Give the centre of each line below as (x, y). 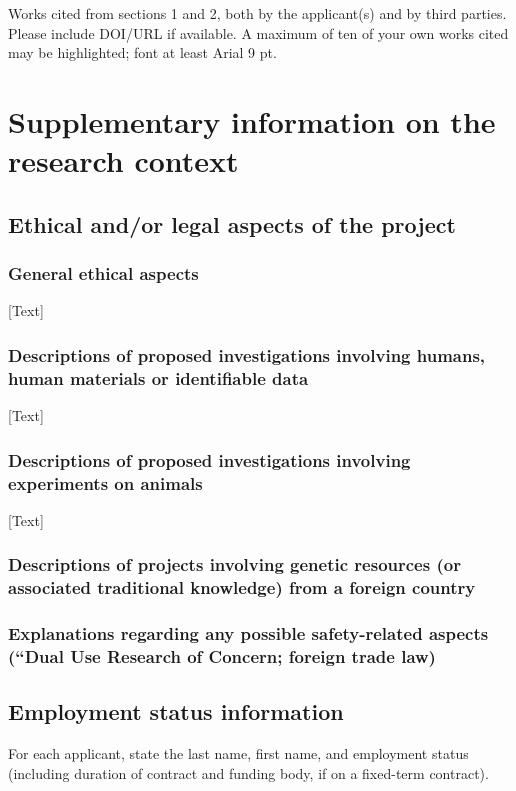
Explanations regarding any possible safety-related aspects (248, 633)
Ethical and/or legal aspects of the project (232, 223)
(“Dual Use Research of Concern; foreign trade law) (222, 656)
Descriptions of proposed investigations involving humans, (247, 354)
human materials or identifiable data (158, 377)
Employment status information (176, 711)
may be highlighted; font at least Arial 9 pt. (142, 52)
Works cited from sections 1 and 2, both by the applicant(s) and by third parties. (257, 13)
